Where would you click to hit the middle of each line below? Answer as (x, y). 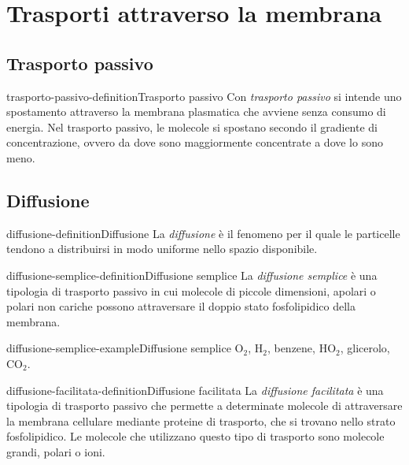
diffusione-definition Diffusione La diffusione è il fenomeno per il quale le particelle (203, 233)
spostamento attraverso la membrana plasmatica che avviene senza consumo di (196, 112)
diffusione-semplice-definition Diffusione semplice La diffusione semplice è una (192, 275)
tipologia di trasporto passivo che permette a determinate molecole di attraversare (204, 405)
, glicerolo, (365, 348)
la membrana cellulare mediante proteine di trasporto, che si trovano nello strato (201, 420)
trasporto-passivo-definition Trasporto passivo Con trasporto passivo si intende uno (204, 96)
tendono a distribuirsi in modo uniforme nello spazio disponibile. (162, 249)
